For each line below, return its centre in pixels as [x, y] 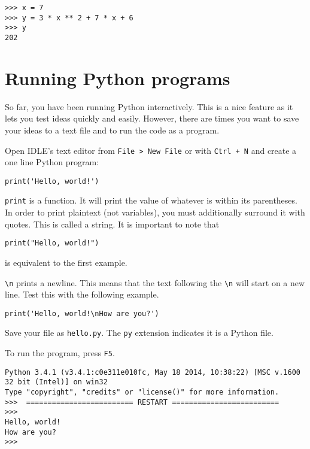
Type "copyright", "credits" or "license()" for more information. [142, 392]
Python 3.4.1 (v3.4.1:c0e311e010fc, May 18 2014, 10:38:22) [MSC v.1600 [153, 372]
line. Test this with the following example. [82, 294]
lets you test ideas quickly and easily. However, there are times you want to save [152, 118]
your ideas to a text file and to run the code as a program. [112, 130]
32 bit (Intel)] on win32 [56, 382]
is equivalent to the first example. [66, 262]
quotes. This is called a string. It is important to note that [112, 224]
